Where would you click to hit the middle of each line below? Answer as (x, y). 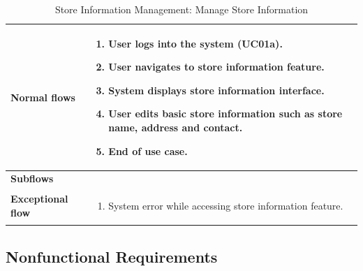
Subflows (32, 178)
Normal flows (43, 97)
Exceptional (39, 199)
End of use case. (148, 151)
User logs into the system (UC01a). (195, 43)
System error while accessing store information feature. (226, 206)
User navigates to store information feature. (216, 67)
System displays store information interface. (216, 90)
